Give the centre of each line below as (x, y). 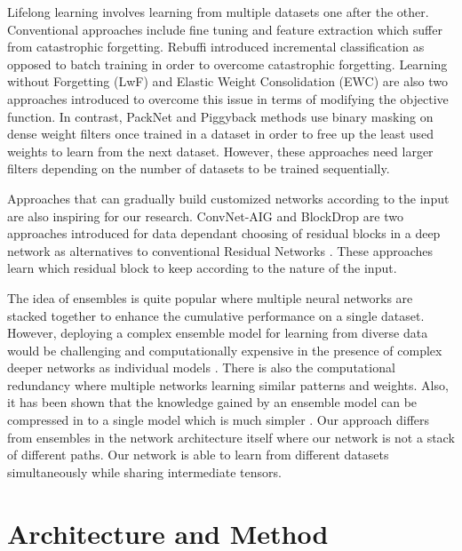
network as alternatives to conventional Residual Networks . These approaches (220, 250)
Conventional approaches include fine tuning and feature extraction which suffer (225, 29)
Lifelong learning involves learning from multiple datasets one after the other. (218, 12)
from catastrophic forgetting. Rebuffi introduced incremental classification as (216, 47)
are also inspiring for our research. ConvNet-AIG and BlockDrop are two (205, 216)
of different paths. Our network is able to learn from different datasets (198, 455)
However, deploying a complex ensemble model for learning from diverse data (218, 333)
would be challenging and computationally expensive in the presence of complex (225, 350)
